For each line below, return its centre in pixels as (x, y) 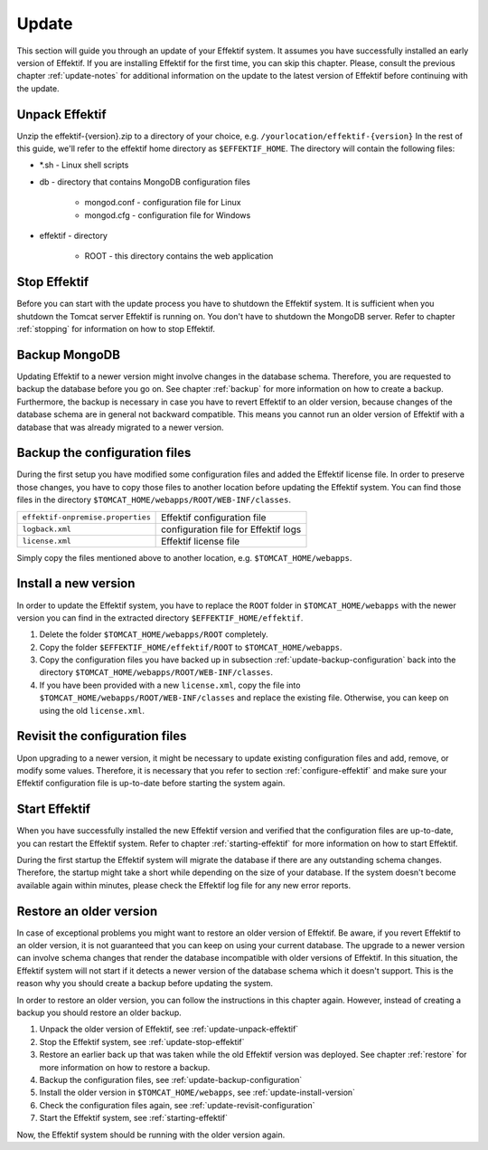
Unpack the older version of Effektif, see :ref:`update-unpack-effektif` (169, 1029)
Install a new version (76, 584)
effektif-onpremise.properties (86, 517)
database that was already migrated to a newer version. (121, 427)
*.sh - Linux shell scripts (84, 165)
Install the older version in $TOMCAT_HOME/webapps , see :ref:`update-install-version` (197, 1093)
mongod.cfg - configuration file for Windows (168, 215)
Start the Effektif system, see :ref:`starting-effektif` (134, 1118)
